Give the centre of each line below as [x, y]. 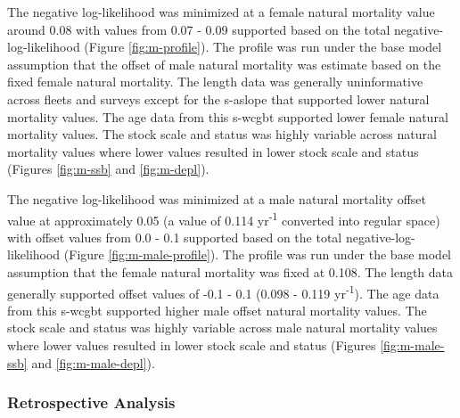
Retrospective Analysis [91, 402]
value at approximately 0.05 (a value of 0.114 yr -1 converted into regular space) [224, 218]
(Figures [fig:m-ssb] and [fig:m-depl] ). [108, 169]
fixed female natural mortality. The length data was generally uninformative [215, 82]
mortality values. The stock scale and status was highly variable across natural [222, 134]
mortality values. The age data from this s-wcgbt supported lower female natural [228, 116]
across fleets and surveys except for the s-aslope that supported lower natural [218, 98]
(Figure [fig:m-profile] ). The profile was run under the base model [263, 47]
